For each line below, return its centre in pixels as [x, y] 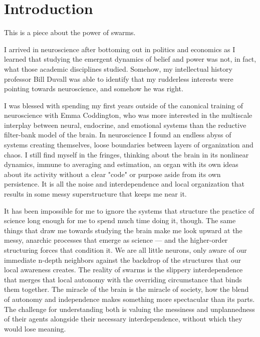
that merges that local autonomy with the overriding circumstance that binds [123, 279]
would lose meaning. [35, 328]
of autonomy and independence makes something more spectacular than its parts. [129, 299]
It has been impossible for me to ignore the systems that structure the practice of [129, 210]
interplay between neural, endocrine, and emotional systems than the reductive [125, 125]
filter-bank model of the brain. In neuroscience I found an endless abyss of [118, 135]
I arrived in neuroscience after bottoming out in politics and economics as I [120, 49]
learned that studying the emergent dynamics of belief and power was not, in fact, [130, 59]
